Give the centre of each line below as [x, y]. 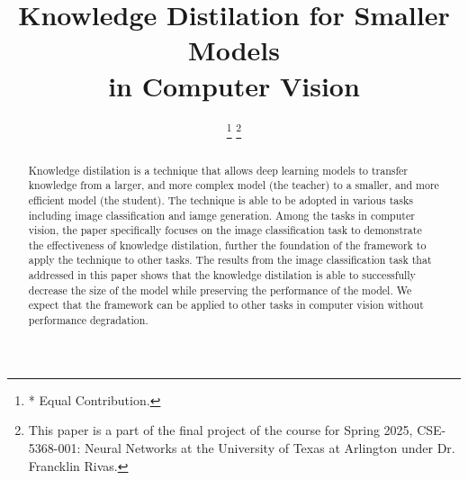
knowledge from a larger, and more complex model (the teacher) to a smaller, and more [234, 185]
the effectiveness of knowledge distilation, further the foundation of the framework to [227, 245]
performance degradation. [88, 320]
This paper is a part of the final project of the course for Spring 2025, [220, 430]
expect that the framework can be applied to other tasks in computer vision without [226, 305]
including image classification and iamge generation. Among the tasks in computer [221, 215]
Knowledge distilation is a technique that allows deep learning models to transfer [218, 170]
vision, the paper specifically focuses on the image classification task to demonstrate [225, 230]
